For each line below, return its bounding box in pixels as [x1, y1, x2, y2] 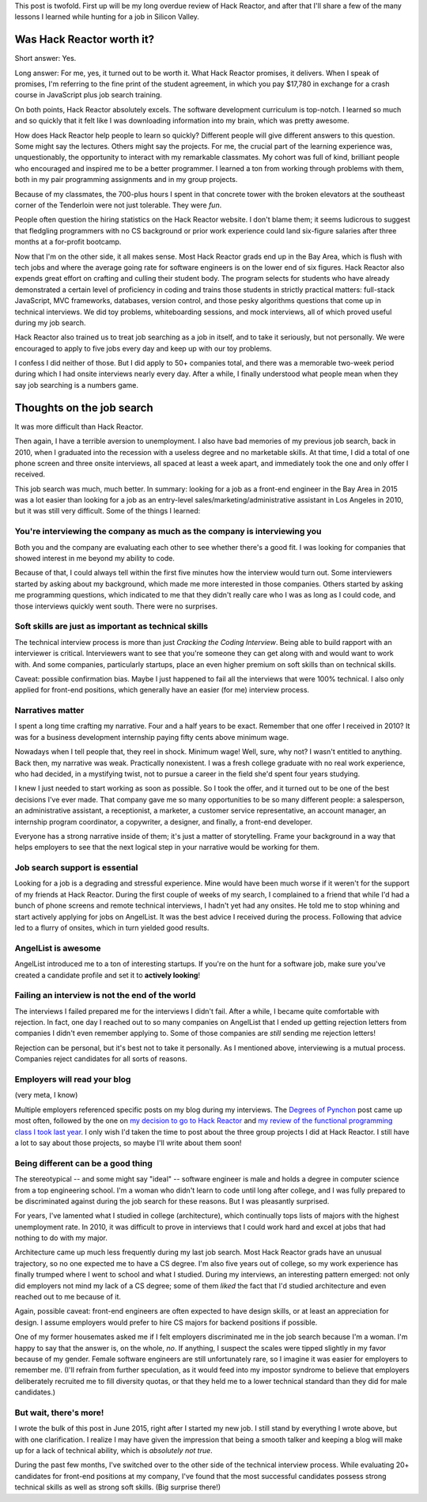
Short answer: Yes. [14, 54, 77, 63]
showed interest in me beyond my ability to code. [14, 554, 176, 563]
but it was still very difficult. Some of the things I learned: [14, 506, 201, 516]
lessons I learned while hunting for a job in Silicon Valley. [14, 12, 199, 21]
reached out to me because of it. [14, 1292, 122, 1302]
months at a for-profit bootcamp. [14, 237, 122, 247]
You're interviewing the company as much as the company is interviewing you [14, 526, 322, 537]
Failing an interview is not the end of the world [14, 990, 196, 1001]
